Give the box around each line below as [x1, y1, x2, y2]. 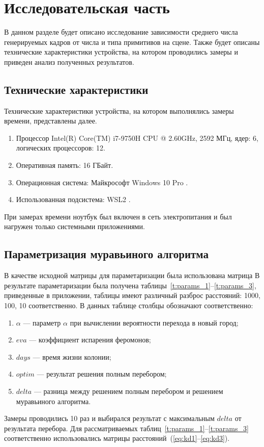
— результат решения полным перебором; [37, 368, 167, 379]
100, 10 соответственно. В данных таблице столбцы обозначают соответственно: [4, 300, 253, 311]
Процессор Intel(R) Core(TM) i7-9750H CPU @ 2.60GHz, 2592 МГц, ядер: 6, [16, 132, 258, 143]
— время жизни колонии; [33, 351, 111, 362]
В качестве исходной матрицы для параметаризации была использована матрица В [4, 270, 260, 281]
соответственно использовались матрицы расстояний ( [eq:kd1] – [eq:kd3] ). [4, 433, 230, 443]
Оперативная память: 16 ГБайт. [16, 160, 113, 170]
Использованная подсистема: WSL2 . [16, 194, 131, 205]
